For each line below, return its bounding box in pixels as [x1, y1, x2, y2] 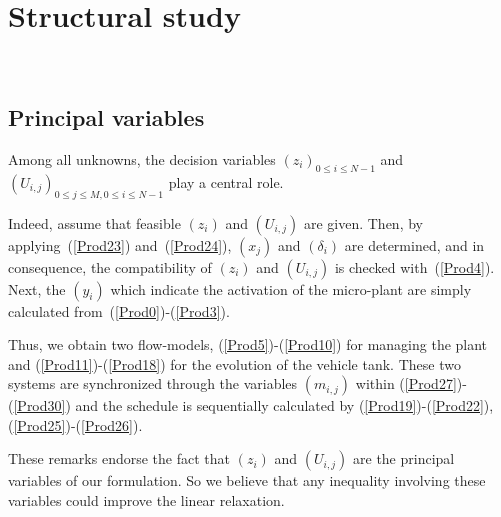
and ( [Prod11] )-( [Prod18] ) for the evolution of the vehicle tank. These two [8, 353, 461, 374]
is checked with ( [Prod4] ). [334, 256, 495, 277]
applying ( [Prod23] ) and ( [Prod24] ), [8, 234, 232, 255]
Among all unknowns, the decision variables [8, 148, 276, 169]
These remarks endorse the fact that [8, 448, 230, 469]
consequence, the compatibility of [8, 256, 212, 277]
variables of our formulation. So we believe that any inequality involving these [8, 470, 486, 491]
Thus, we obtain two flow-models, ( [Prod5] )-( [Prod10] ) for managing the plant [8, 334, 488, 355]
